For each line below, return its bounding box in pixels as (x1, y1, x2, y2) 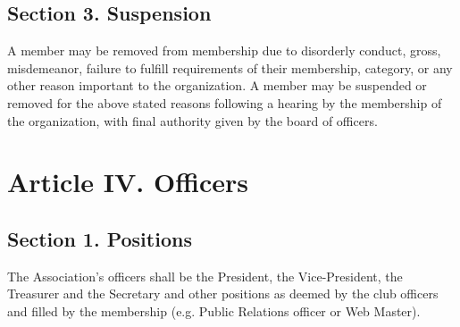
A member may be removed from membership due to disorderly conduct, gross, (7, 41, 441, 60)
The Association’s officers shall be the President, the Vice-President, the (7, 266, 403, 285)
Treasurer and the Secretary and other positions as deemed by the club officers (7, 284, 439, 303)
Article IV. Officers (7, 163, 249, 200)
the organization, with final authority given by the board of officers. (7, 111, 378, 130)
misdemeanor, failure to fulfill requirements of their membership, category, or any (7, 58, 453, 77)
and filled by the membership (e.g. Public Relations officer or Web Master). (7, 301, 421, 320)
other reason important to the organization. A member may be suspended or (7, 76, 427, 95)
